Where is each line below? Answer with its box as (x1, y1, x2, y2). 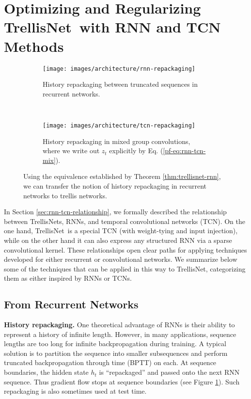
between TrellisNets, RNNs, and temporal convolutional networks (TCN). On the (4, 216, 245, 226)
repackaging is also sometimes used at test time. (4, 386, 147, 396)
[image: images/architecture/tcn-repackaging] (43, 122, 195, 129)
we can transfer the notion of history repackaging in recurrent (23, 180, 207, 191)
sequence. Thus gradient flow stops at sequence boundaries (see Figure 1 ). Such (4, 376, 240, 386)
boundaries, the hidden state (4, 367, 89, 377)
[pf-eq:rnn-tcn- (163, 145, 206, 156)
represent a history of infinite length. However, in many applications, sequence (4, 329, 236, 339)
